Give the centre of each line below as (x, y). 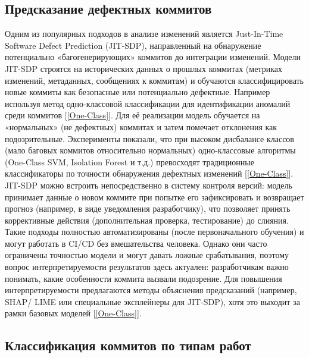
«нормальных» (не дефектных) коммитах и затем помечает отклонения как (141, 126)
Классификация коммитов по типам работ (128, 345)
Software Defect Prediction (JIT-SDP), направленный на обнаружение (133, 45)
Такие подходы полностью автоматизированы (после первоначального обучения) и (154, 232)
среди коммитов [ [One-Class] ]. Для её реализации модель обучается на (132, 115)
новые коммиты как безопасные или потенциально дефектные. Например (138, 92)
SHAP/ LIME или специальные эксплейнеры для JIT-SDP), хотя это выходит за (152, 301)
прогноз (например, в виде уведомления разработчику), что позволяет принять (148, 208)
